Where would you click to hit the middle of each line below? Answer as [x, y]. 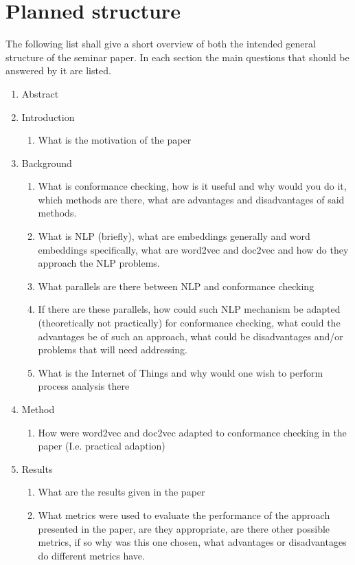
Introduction [48, 117]
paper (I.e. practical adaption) [102, 446]
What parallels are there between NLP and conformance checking [176, 286]
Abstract [40, 93]
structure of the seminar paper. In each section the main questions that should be [177, 57]
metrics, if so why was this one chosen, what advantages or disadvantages [192, 542]
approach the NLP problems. [99, 263]
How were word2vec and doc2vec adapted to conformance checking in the [192, 432]
